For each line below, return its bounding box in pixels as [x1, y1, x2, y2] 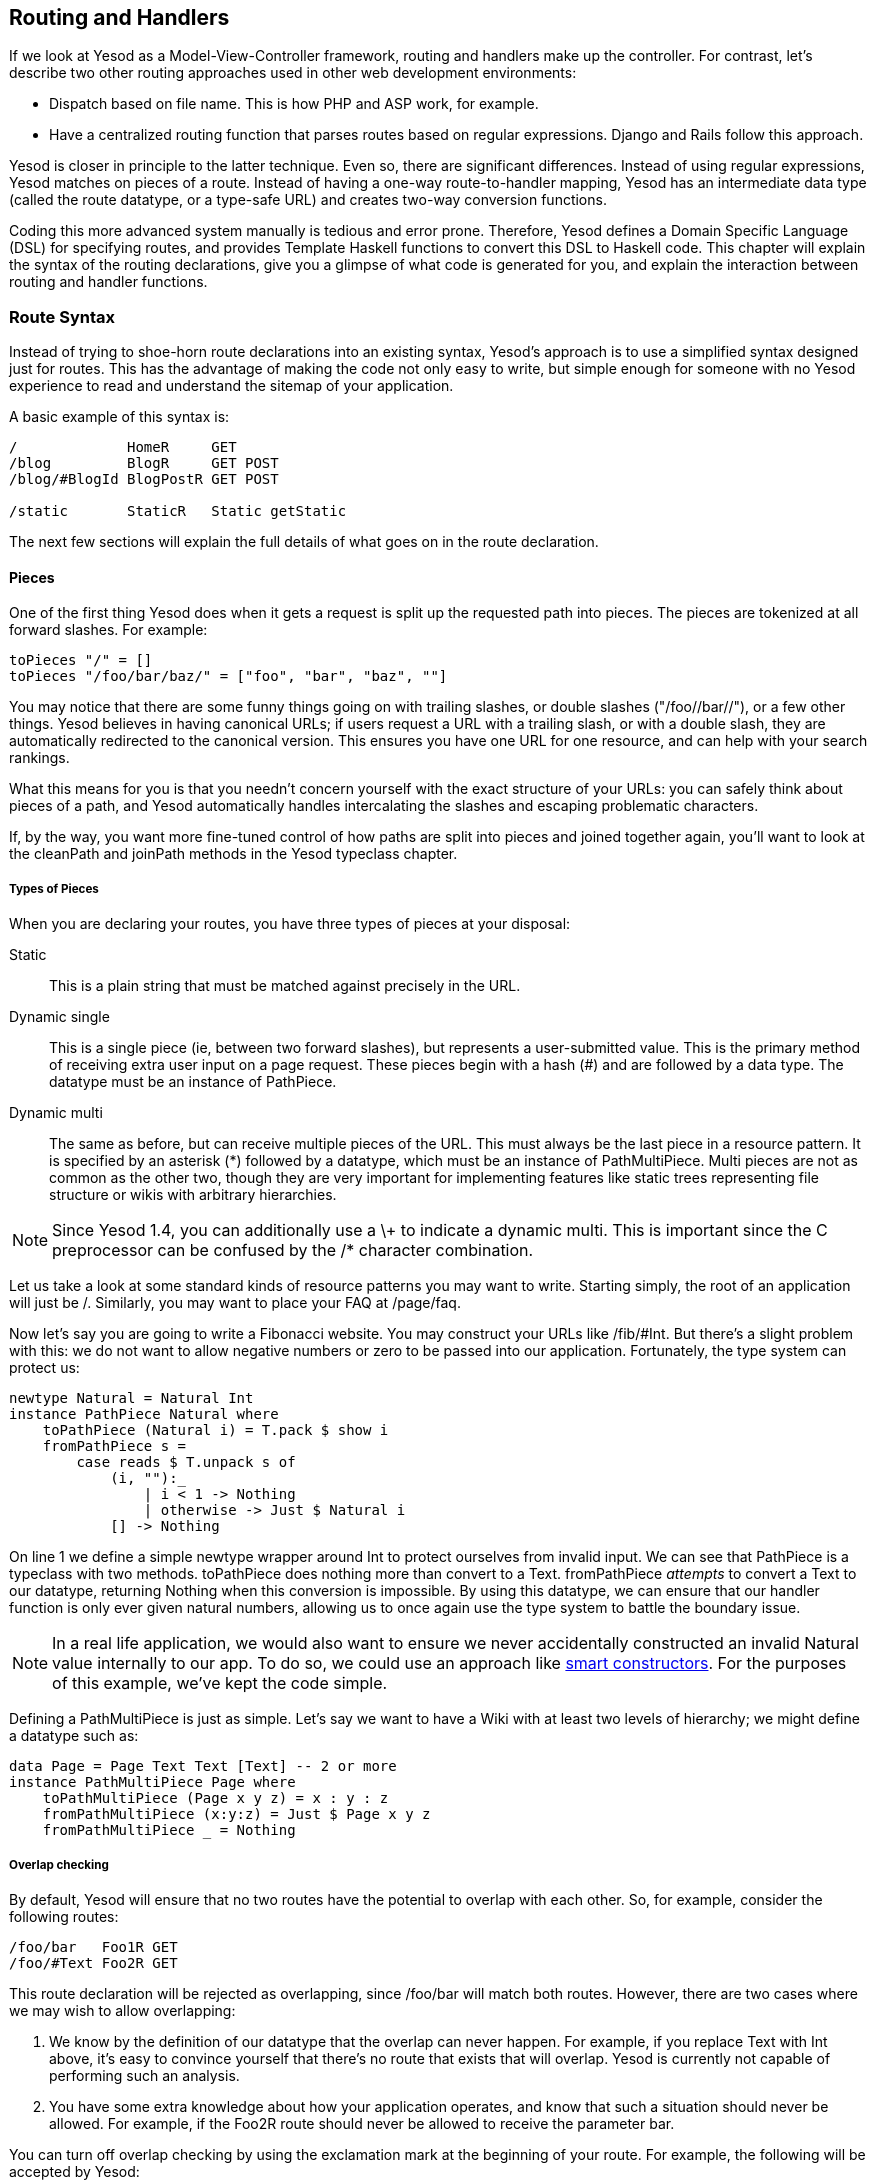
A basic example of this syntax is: [9, 408, 230, 426]
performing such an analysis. [49, 2066, 240, 2084]
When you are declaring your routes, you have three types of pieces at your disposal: [9, 915, 571, 933]
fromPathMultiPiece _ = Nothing [42, 1822, 296, 1839]
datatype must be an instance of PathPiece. [49, 1073, 337, 1091]
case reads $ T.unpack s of [76, 1454, 296, 1471]
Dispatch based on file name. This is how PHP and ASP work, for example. [49, 95, 539, 113]
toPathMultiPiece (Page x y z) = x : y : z [42, 1790, 389, 1807]
